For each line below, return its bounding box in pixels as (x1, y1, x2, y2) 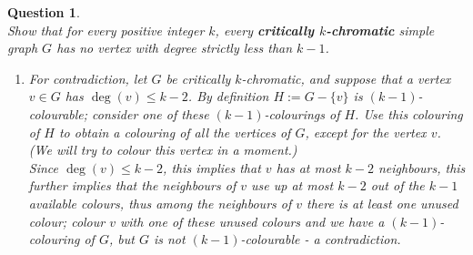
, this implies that (163, 158, 261, 177)
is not (153, 229, 186, 249)
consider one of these (92, 104, 209, 123)
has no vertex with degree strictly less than (56, 38, 293, 57)
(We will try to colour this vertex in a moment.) (28, 140, 297, 159)
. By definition (187, 87, 269, 106)
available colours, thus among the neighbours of (28, 193, 292, 212)
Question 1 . (7, 3, 80, 21)
